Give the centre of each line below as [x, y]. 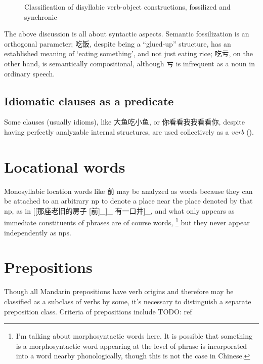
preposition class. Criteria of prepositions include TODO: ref [98, 311]
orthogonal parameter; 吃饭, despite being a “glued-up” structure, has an [118, 43]
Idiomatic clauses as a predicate [89, 100]
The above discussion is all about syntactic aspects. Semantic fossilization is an [127, 34]
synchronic [41, 16]
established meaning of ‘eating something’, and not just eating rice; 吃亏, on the [128, 53]
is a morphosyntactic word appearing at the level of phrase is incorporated [131, 346]
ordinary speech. [30, 73]
